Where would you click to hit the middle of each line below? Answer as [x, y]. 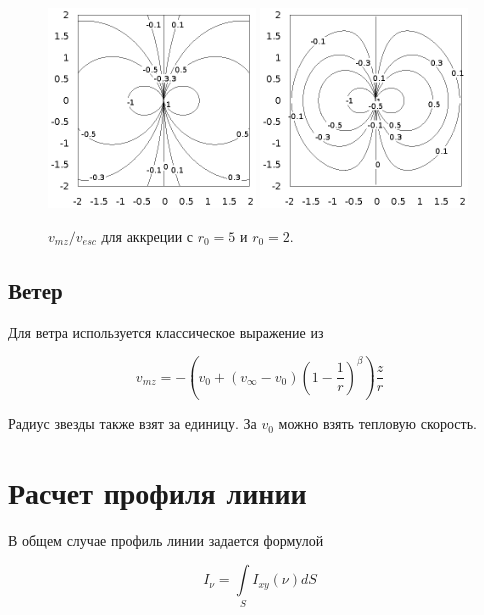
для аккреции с [147, 235]
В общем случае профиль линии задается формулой [166, 539]
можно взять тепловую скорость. [377, 423]
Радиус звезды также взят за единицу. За [132, 423]
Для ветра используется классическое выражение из [166, 331]
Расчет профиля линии [157, 491]
